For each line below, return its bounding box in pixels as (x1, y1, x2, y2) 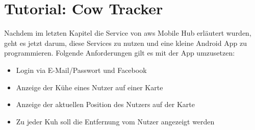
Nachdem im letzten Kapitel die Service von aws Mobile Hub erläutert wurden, (4, 28, 251, 38)
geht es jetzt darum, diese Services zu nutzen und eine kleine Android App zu (4, 37, 247, 48)
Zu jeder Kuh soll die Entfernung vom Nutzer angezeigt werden (16, 116, 215, 126)
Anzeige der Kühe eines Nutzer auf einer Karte (16, 82, 163, 92)
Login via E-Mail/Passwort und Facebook (16, 64, 147, 75)
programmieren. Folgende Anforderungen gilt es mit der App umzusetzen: (4, 47, 235, 58)
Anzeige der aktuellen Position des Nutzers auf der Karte (16, 99, 195, 110)
